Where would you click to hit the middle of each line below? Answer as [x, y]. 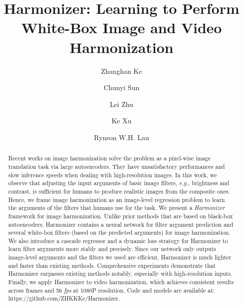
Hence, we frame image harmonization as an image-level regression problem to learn [117, 199]
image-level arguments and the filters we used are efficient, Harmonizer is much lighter [120, 257]
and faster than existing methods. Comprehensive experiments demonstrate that [112, 265]
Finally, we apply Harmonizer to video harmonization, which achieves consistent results [121, 282]
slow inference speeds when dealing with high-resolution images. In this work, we [113, 175]
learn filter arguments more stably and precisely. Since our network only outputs [112, 249]
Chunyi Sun [121, 87]
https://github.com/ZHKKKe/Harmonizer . [64, 298]
